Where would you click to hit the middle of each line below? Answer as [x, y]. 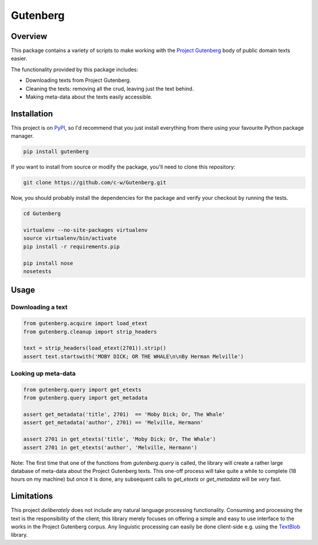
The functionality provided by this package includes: [74, 69]
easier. [19, 58]
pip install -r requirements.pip [72, 247]
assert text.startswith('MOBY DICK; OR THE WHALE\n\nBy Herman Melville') [134, 356]
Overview [29, 36]
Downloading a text [39, 307]
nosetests [37, 271]
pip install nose [48, 263]
